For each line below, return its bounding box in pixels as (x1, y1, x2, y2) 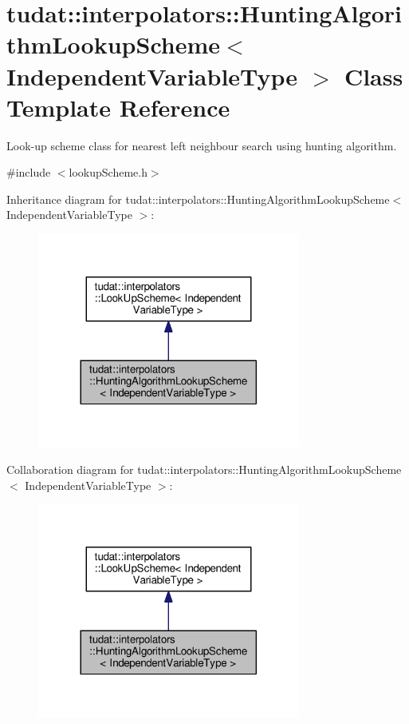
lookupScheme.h (69, 164, 147, 181)
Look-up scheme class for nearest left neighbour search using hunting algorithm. (6, 137, 397, 153)
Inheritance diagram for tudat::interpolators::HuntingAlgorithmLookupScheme (6, 190, 390, 207)
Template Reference (6, 90, 230, 123)
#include (6, 164, 51, 181)
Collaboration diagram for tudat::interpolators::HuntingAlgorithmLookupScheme (6, 461, 402, 478)
